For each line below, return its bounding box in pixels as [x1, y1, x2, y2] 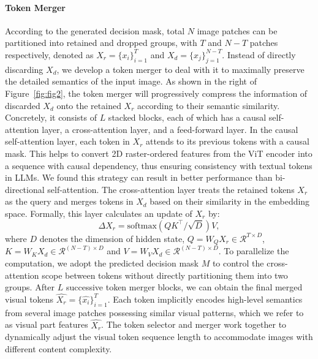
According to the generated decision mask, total [5, 24, 185, 37]
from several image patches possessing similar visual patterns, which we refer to [5, 306, 304, 319]
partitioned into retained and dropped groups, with [5, 36, 197, 49]
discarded [5, 99, 40, 111]
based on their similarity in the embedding [150, 195, 310, 208]
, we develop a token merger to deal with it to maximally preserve [56, 62, 305, 75]
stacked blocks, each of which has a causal [108, 111, 267, 124]
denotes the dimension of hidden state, [39, 232, 185, 244]
